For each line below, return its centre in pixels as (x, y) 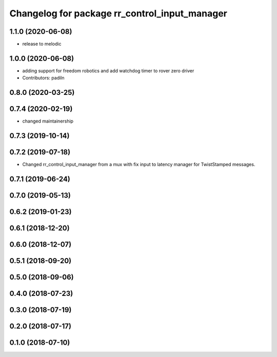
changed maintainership (48, 121)
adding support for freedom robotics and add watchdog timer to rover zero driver (108, 71)
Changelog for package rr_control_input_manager (118, 13)
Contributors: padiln (43, 78)
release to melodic (42, 44)
